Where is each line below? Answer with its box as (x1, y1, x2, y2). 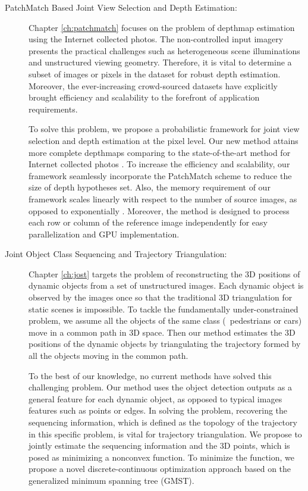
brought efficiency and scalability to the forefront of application (29, 91, 260, 104)
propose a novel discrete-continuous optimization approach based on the (29, 462, 291, 475)
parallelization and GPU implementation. (29, 227, 180, 240)
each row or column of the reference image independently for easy (29, 216, 268, 229)
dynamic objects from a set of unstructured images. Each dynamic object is (29, 279, 304, 292)
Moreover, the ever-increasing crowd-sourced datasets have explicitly (29, 79, 278, 92)
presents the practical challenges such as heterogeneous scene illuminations (29, 44, 300, 57)
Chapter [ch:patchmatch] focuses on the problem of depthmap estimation (29, 21, 295, 33)
